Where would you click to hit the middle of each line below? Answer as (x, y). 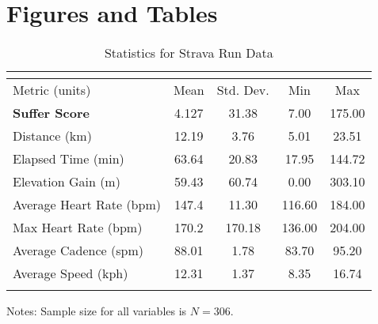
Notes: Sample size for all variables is (97, 311)
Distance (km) (52, 136)
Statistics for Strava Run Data (189, 53)
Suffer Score (51, 113)
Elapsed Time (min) (69, 159)
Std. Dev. (243, 90)
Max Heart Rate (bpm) (78, 228)
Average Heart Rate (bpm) (87, 205)
